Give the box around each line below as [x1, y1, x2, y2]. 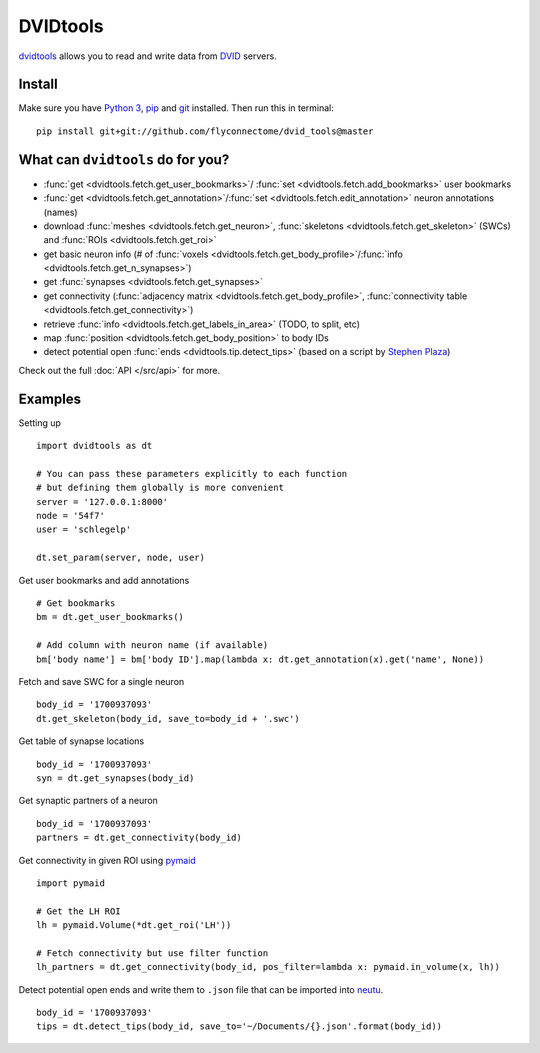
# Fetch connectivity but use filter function [36, 947, 269, 959]
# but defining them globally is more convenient [36, 482, 285, 494]
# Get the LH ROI [36, 905, 121, 917]
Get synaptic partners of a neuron [18, 795, 159, 807]
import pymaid [36, 877, 105, 889]
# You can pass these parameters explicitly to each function [36, 468, 348, 479]
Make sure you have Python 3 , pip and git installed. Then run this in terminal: [18, 102, 335, 114]
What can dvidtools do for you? [18, 151, 230, 168]
